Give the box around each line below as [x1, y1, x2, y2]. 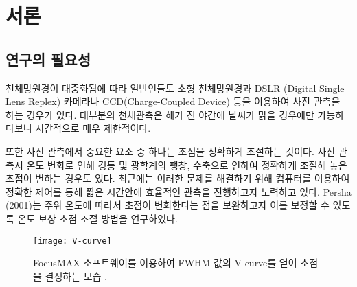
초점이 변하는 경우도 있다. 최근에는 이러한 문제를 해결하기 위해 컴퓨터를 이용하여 [5, 171, 350, 185]
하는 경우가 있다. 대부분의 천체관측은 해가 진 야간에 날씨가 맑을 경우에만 [5, 107, 314, 122]
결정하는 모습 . [45, 268, 108, 283]
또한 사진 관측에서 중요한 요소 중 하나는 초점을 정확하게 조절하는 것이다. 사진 [5, 143, 336, 158]
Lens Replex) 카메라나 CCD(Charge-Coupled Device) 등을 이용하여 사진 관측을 [5, 94, 341, 108]
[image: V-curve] [33, 236, 112, 246]
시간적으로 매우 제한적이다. [35, 121, 151, 135]
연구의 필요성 [5, 48, 91, 69]
